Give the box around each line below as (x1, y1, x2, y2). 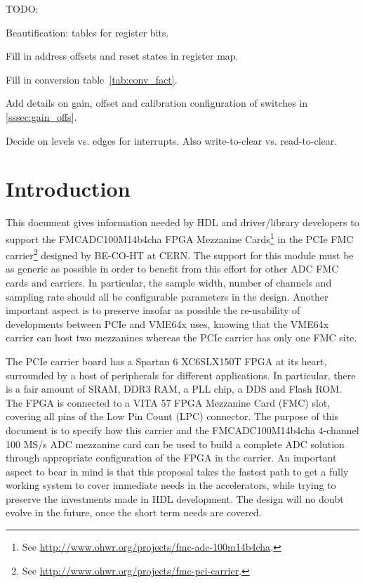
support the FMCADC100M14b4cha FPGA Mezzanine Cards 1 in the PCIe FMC (6, 229, 354, 246)
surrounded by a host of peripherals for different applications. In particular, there (6, 367, 356, 382)
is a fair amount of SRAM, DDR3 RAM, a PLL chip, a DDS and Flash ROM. (6, 381, 342, 396)
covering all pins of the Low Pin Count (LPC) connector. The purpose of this (6, 409, 339, 424)
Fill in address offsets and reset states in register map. (6, 48, 239, 63)
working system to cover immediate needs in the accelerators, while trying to (6, 478, 336, 492)
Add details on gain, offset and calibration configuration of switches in (6, 96, 308, 110)
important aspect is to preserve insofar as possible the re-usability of (6, 303, 300, 317)
